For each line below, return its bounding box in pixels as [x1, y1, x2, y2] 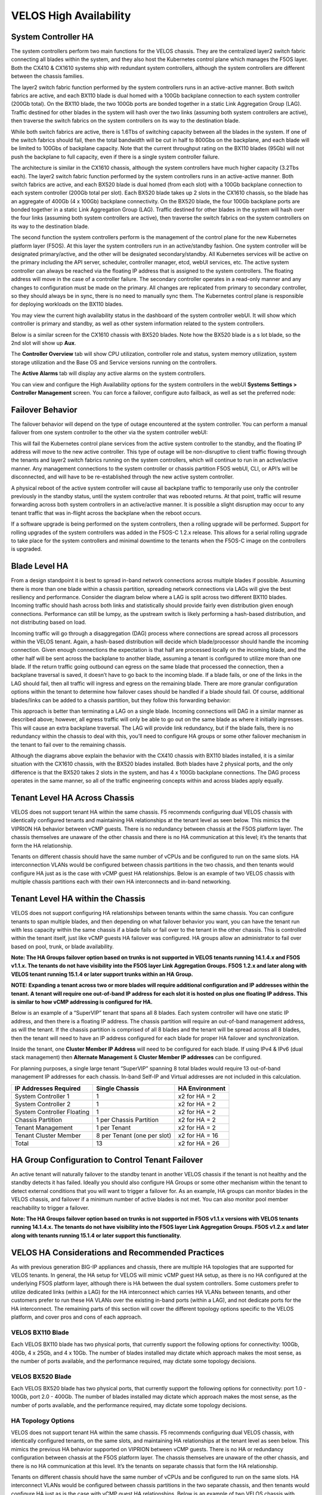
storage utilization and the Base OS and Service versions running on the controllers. [11, 359, 217, 366]
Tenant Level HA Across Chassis [11, 792, 135, 803]
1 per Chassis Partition [96, 1115, 159, 1124]
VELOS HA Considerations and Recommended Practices [11, 1247, 225, 1258]
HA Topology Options [11, 1416, 75, 1424]
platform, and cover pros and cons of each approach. [11, 1313, 143, 1321]
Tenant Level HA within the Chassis [11, 894, 145, 904]
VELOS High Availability [11, 9, 131, 22]
